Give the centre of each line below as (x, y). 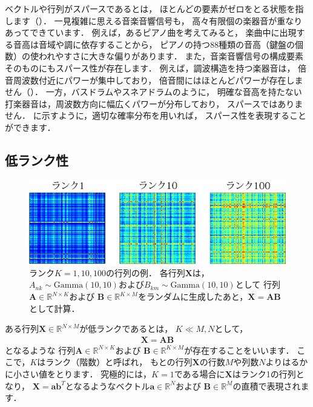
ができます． (30, 127)
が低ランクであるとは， (126, 329)
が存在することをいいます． (239, 350)
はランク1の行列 (264, 374)
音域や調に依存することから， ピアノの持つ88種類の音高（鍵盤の (166, 44)
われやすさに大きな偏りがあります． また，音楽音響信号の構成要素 (171, 56)
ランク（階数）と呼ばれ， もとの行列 (119, 362)
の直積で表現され (267, 385)
